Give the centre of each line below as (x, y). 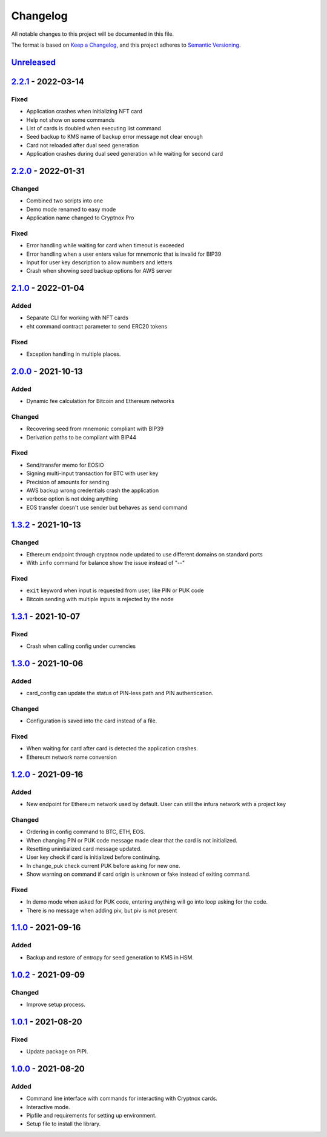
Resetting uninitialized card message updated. (84, 849)
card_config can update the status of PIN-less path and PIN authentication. (120, 693)
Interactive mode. (48, 1107)
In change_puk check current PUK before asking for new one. (103, 865)
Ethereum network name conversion (72, 757)
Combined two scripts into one (64, 201)
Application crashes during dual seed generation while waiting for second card (125, 154)
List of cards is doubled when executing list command (94, 128)
